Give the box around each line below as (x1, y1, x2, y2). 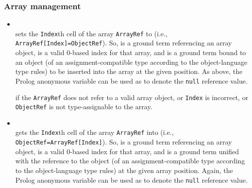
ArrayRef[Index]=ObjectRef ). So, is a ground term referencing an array (15, 38, 232, 48)
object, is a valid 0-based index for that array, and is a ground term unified (15, 146, 239, 156)
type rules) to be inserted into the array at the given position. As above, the (15, 66, 243, 76)
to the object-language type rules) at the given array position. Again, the (15, 165, 233, 175)
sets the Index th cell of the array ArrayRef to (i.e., (15, 28, 168, 38)
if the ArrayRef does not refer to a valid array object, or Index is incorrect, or (15, 92, 249, 102)
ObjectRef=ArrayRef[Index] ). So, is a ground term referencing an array (15, 137, 232, 147)
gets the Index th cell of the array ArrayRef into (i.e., (15, 127, 174, 137)
